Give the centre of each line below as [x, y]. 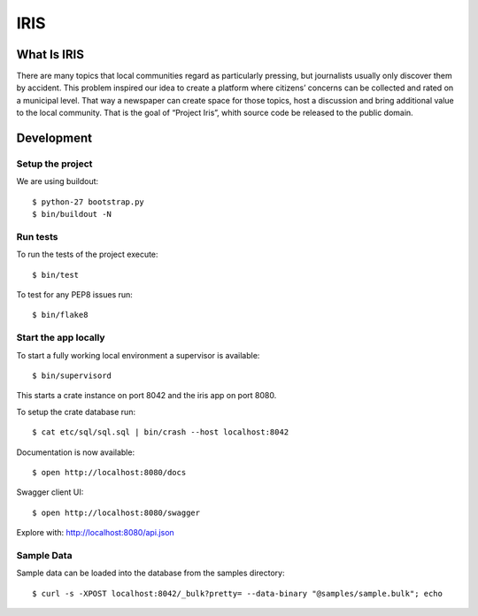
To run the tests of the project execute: [87, 254]
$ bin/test [56, 275]
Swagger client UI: [50, 492]
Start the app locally [61, 338]
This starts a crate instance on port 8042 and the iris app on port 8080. [146, 396]
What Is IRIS [50, 54]
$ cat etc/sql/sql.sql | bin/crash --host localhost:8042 [161, 432]
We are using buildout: [58, 181]
